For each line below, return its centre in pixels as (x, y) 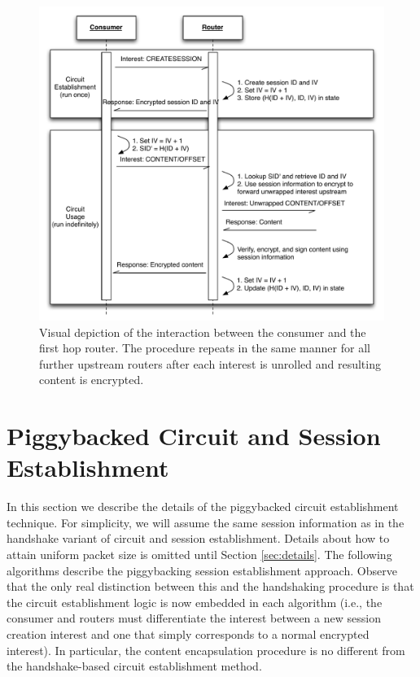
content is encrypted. (92, 380)
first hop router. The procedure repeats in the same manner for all (205, 348)
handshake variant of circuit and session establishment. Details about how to (198, 538)
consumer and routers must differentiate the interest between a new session (194, 618)
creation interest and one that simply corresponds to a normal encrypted (188, 633)
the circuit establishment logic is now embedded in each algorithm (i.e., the (195, 602)
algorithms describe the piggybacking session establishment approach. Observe (202, 570)
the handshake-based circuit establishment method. (134, 666)
